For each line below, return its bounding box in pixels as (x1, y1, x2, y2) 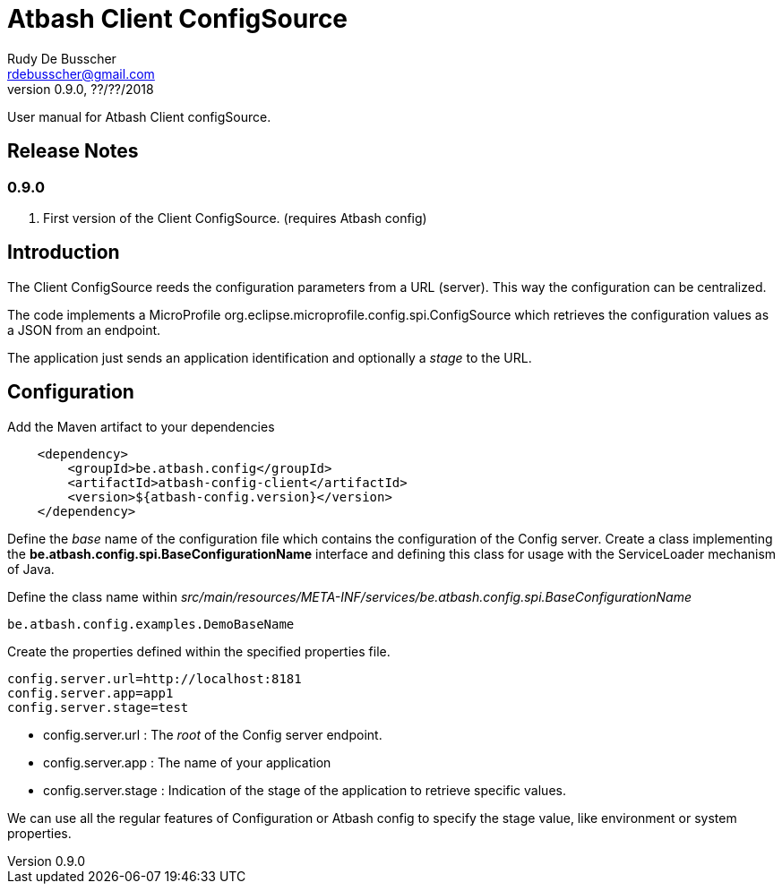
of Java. (7, 561, 55, 577)
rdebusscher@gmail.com (7, 65, 155, 81)
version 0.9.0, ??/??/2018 (7, 81, 154, 97)
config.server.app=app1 (7, 685, 174, 700)
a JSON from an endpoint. (7, 321, 161, 338)
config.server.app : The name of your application (43, 754, 331, 770)
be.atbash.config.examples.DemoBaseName (7, 616, 295, 631)
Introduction (7, 241, 120, 264)
